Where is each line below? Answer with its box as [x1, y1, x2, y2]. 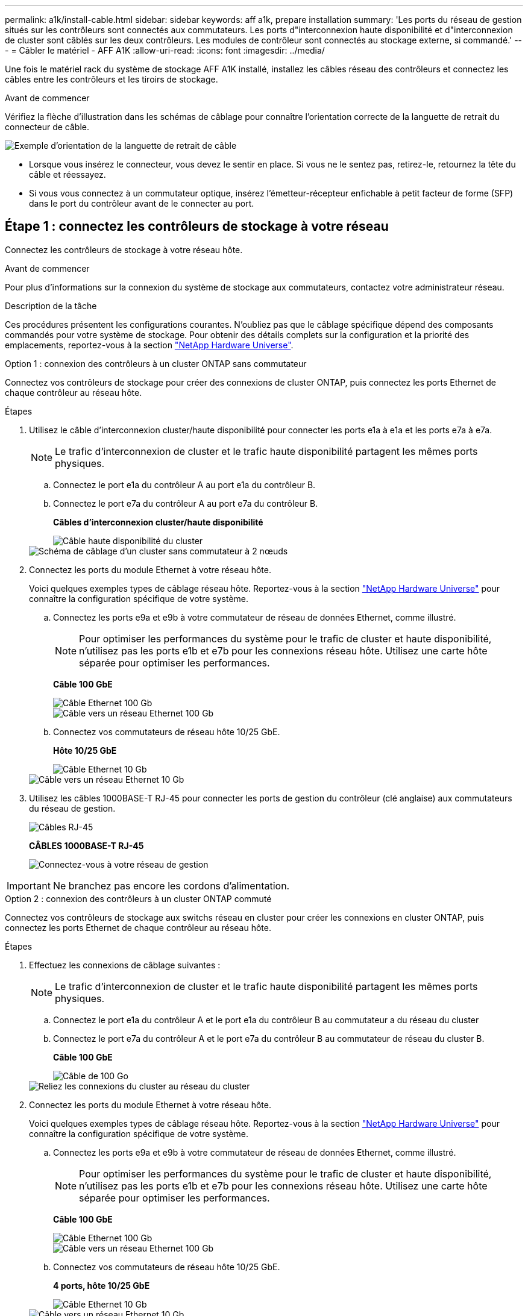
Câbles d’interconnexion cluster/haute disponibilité [53, 516, 263, 527]
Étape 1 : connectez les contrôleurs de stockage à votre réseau [5, 219, 389, 234]
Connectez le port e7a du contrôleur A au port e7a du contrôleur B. [53, 498, 318, 509]
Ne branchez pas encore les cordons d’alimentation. [52, 879, 290, 892]
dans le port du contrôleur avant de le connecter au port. [29, 198, 254, 208]
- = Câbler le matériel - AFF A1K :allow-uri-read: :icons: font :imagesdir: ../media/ [5, 45, 325, 55]
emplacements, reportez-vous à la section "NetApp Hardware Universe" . [5, 339, 294, 350]
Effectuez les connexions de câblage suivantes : [29, 959, 221, 970]
